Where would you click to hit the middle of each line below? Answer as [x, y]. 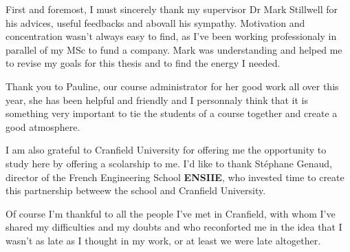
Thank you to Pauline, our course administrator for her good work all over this [172, 86]
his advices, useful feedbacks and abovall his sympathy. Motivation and [155, 22]
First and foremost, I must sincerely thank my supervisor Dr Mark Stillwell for [172, 9]
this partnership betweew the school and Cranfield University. [136, 190]
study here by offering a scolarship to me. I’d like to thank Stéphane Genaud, [169, 163]
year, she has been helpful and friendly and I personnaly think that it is [157, 99]
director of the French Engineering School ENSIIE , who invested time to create [175, 177]
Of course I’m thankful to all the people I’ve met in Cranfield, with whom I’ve [171, 213]
